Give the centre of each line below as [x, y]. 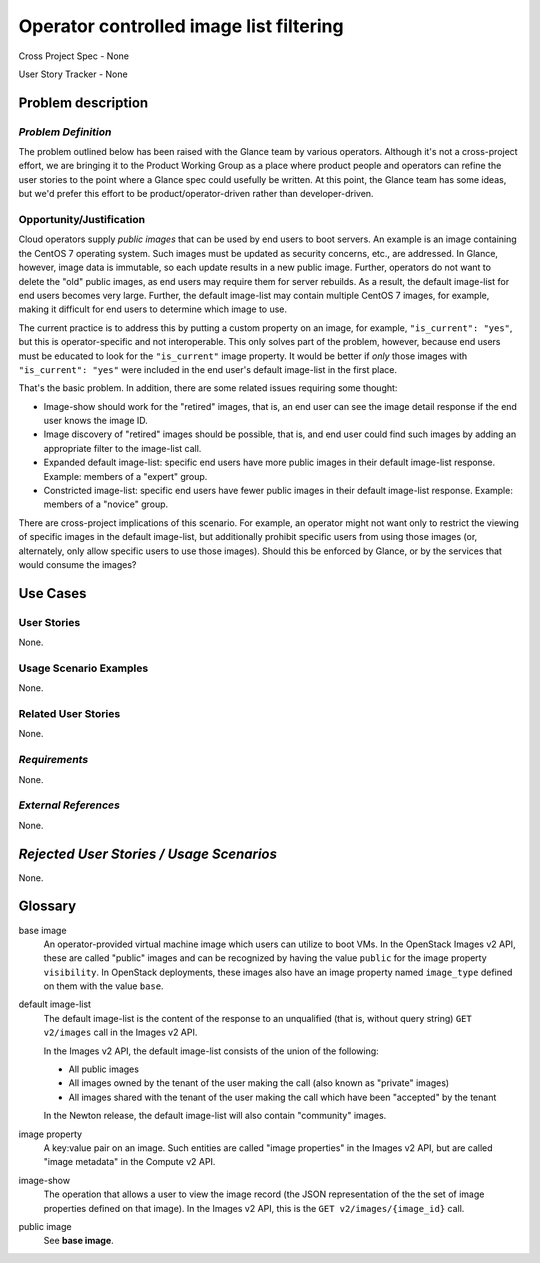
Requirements [53, 760]
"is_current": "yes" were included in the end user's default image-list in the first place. [207, 369]
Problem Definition [65, 132]
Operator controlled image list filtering [181, 26]
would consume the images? [77, 564]
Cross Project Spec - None [74, 56]
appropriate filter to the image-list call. [122, 448]
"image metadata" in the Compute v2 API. [129, 1162]
